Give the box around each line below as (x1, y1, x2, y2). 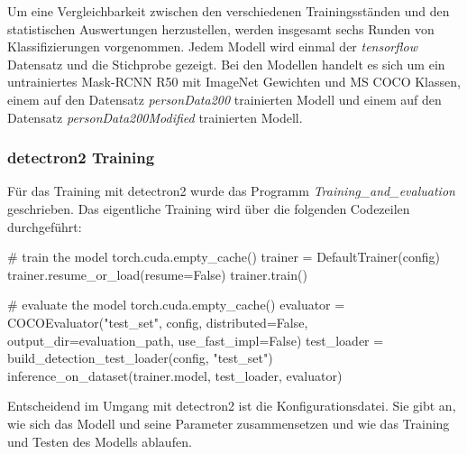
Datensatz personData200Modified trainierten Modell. (7, 107, 303, 126)
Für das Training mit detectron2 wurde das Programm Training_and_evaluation (7, 181, 455, 200)
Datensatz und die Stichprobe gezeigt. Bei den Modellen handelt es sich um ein (7, 54, 445, 73)
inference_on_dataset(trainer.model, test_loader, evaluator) (7, 366, 343, 385)
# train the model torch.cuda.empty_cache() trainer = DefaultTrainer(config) (7, 247, 440, 266)
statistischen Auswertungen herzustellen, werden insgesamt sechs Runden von (7, 19, 435, 38)
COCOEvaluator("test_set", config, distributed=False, (7, 312, 308, 331)
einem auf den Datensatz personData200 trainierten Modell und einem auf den (7, 89, 442, 108)
